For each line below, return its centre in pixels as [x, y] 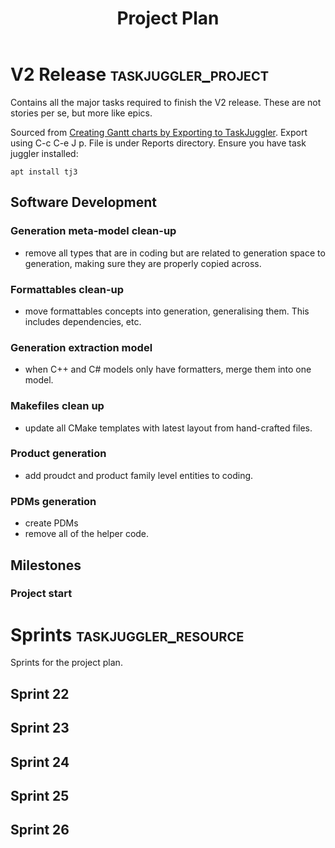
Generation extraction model [81, 347]
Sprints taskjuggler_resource [127, 634]
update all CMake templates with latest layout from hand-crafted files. [168, 428]
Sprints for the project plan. [66, 663]
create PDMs [51, 523]
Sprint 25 [40, 795]
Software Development [84, 202]
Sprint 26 [40, 830]
